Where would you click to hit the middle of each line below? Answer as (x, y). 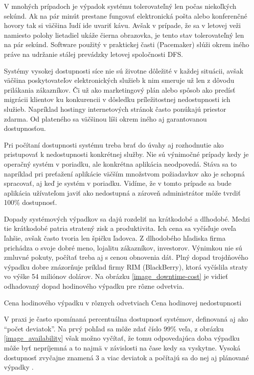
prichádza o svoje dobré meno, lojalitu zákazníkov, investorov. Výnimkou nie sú (123, 247)
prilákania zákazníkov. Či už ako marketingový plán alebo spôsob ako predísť (120, 89)
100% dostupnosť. (31, 202)
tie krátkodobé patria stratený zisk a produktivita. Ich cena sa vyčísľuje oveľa (120, 228)
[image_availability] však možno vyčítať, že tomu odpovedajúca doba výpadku (122, 338)
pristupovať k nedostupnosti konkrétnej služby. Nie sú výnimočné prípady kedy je (126, 154)
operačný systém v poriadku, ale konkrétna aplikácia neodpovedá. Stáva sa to (120, 163)
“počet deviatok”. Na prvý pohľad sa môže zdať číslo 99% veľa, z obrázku (114, 328)
